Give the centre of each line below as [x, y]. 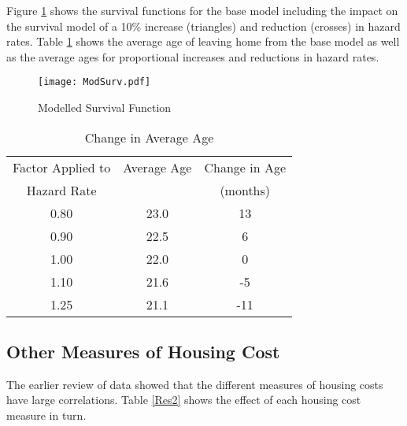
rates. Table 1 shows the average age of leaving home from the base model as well [203, 41]
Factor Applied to [62, 167]
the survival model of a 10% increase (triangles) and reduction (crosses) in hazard [203, 26]
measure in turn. [46, 415]
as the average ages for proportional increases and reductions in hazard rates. [193, 56]
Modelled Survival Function [105, 107]
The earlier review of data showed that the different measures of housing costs [195, 384]
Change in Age [245, 167]
